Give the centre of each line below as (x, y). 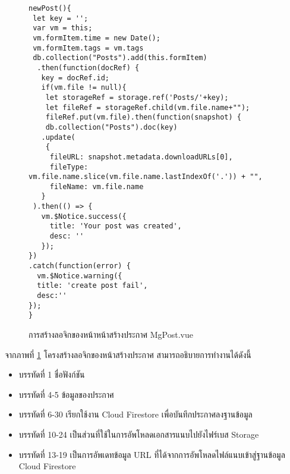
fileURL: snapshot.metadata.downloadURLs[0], (141, 157)
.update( (58, 137)
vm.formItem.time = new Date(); (97, 38)
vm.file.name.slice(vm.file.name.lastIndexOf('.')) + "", (146, 177)
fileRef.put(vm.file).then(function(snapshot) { (143, 117)
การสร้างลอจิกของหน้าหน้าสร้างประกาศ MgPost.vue (111, 334)
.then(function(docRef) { (88, 68)
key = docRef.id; (75, 78)
